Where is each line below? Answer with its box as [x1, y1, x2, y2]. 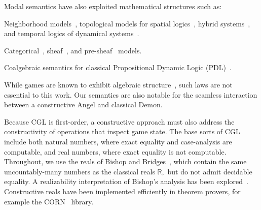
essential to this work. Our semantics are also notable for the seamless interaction [4, 89, 257, 100]
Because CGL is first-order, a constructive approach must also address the [4, 116, 235, 127]
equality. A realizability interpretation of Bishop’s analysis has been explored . [4, 176, 248, 187]
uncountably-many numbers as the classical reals [4, 166, 155, 176]
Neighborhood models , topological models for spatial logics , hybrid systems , [4, 18, 250, 28]
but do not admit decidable [167, 166, 252, 176]
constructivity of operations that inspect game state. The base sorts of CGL [4, 126, 240, 137]
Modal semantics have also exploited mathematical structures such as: [4, 1, 222, 11]
